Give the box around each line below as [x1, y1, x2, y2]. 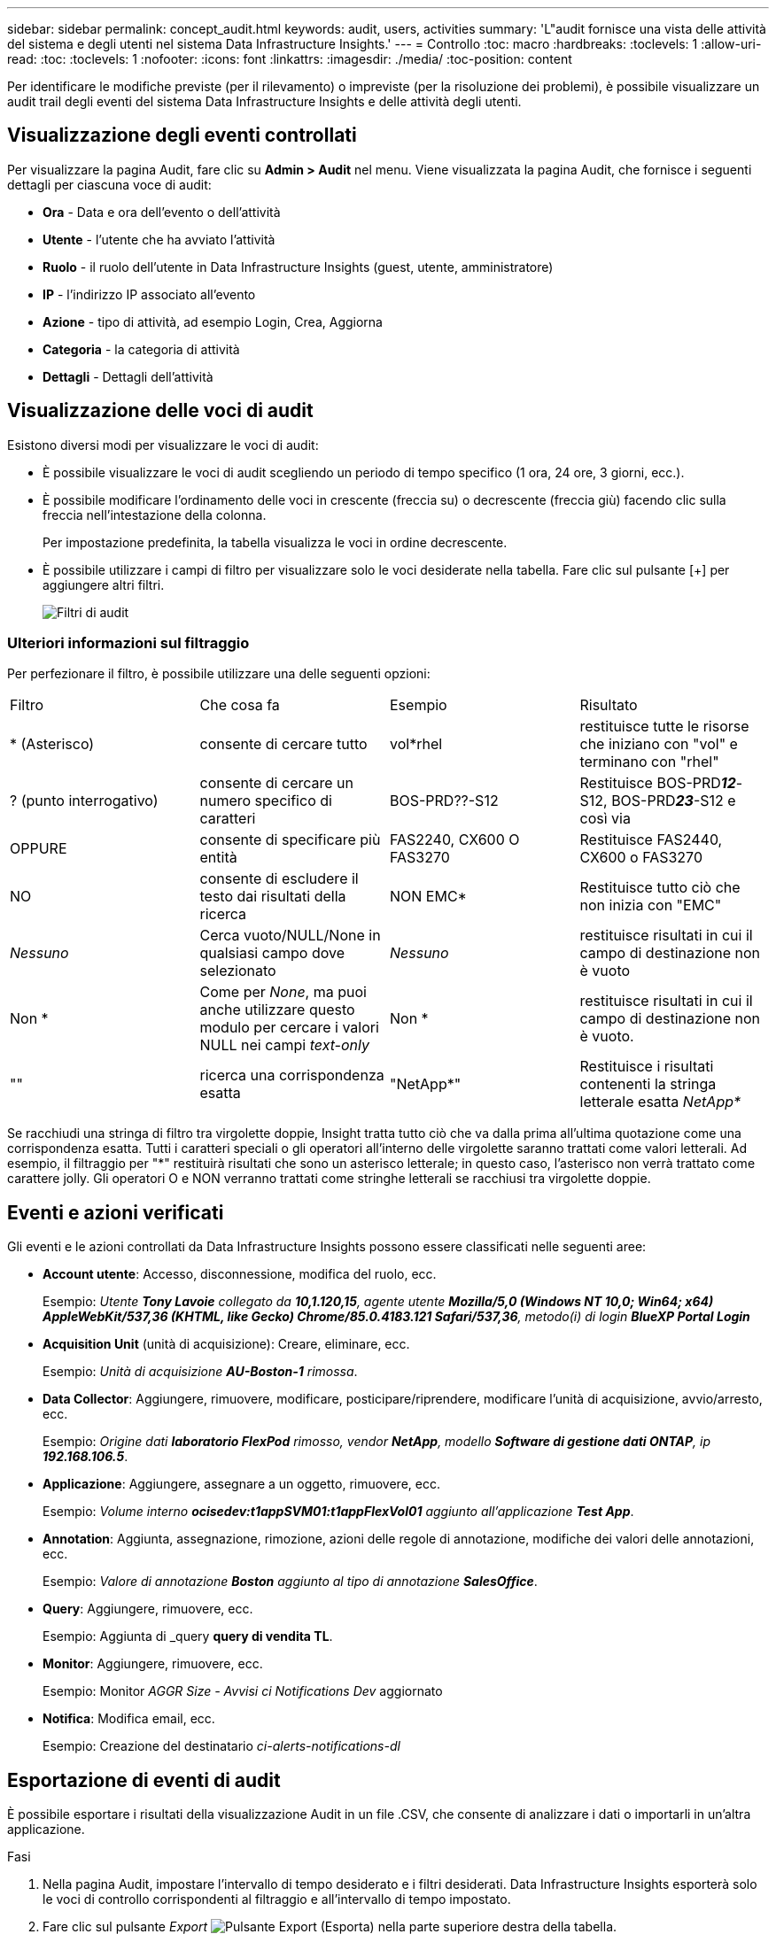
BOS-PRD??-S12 [390, 792, 499, 810]
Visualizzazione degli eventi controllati [7, 124, 357, 147]
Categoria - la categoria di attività [43, 341, 240, 357]
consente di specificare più [199, 831, 381, 849]
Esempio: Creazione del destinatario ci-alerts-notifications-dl [43, 1738, 400, 1754]
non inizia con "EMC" [579, 896, 722, 915]
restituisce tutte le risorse [579, 717, 749, 736]
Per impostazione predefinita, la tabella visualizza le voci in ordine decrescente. [43, 534, 508, 550]
